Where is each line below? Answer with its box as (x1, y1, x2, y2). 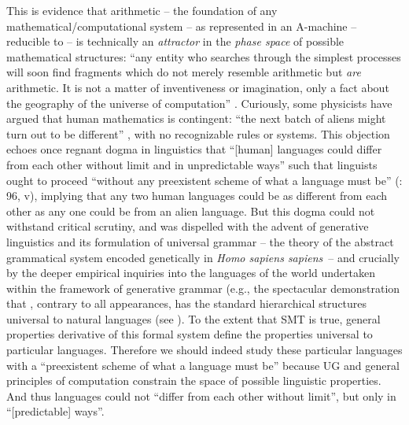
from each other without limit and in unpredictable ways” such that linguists (6, 156, 378, 172)
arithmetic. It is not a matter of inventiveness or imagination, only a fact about (6, 79, 389, 95)
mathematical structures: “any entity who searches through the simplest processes (6, 48, 401, 65)
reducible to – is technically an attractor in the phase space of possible (6, 33, 345, 50)
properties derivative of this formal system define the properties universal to (6, 326, 373, 342)
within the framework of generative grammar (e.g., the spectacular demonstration (6, 279, 400, 296)
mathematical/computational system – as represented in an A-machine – (6, 17, 357, 34)
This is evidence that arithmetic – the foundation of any (6, 2, 278, 18)
